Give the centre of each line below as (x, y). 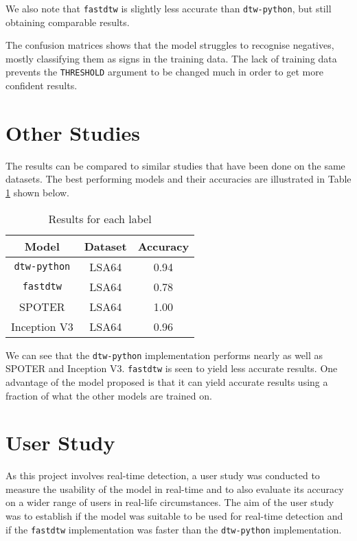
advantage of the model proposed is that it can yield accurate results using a (167, 381)
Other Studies (73, 132)
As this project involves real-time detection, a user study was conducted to (163, 475)
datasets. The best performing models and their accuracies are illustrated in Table (178, 179)
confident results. (42, 85)
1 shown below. (38, 192)
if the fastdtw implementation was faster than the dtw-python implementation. (174, 529)
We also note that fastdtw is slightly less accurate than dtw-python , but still (169, 8)
